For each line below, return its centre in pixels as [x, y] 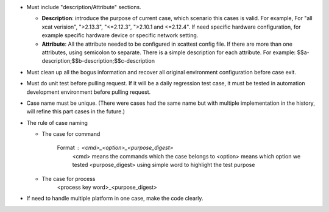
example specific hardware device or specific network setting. [120, 35]
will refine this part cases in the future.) [76, 111]
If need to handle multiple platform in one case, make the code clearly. [115, 199]
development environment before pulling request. [89, 92]
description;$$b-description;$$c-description [98, 61]
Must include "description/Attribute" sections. [84, 7]
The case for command [71, 134]
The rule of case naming [57, 122]
